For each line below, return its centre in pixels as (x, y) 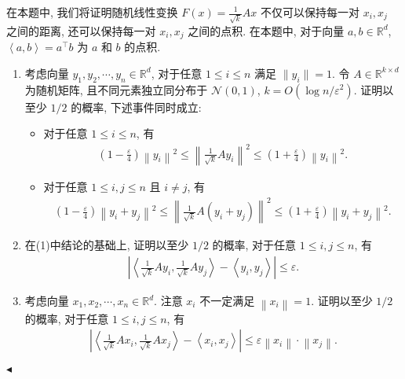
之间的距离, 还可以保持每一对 (81, 30)
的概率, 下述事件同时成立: (136, 107)
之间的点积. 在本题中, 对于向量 (266, 30)
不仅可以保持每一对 (310, 12)
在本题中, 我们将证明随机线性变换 (92, 12)
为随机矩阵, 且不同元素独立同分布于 (116, 89)
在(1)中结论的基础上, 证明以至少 (107, 245)
